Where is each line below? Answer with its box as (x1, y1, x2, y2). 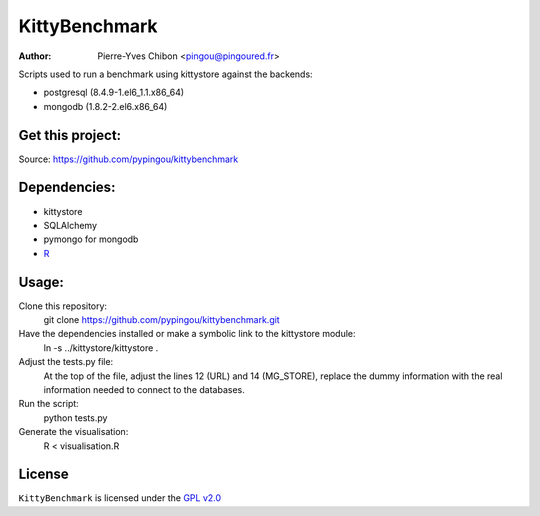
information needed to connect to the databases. (43, 383, 245, 395)
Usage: (18, 273, 65, 290)
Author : (18, 50, 52, 62)
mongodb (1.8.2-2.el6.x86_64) (43, 100, 168, 112)
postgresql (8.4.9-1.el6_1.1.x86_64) (43, 86, 185, 99)
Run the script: (18, 398, 79, 410)
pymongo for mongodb (43, 233, 139, 245)
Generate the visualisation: (18, 426, 129, 438)
